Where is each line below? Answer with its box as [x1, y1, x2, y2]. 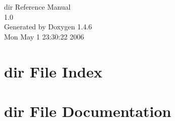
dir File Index [4, 61, 103, 82]
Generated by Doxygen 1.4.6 [4, 21, 92, 32]
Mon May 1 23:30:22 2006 [4, 31, 84, 42]
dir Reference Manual [4, 2, 71, 12]
